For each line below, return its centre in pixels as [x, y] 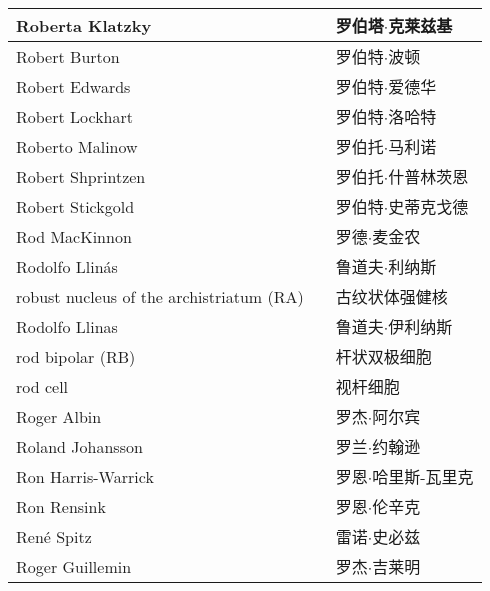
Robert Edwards [73, 86]
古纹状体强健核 [391, 296]
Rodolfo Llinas [67, 326]
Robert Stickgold [75, 206]
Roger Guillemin [74, 566]
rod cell [42, 386]
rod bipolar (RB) [76, 356]
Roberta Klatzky [84, 25]
